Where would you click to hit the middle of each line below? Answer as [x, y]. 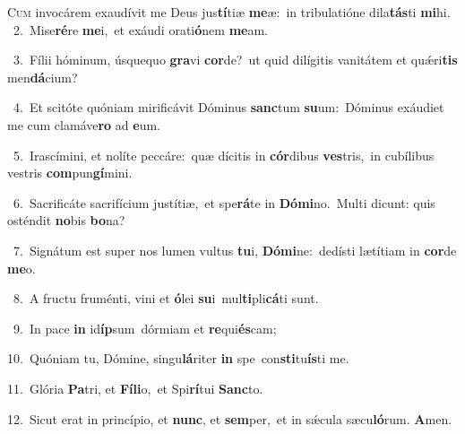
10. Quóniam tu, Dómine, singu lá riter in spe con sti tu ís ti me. [178, 358]
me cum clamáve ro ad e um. [84, 124]
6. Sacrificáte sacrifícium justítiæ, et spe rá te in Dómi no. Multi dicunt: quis [224, 202]
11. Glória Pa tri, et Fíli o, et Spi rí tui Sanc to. [135, 388]
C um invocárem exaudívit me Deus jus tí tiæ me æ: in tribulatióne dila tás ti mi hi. [229, 12]
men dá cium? [43, 77]
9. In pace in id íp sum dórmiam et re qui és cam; [145, 328]
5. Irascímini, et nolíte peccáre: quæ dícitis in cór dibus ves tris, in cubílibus [224, 155]
